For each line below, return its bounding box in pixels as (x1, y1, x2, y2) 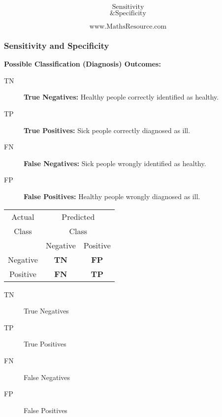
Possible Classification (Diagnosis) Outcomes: (4, 59, 161, 69)
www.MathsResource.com (89, 23, 167, 30)
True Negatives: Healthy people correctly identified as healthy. (24, 92, 219, 102)
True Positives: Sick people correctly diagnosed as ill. (24, 125, 190, 135)
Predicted (62, 210, 95, 222)
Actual (11, 210, 34, 222)
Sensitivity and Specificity (4, 39, 109, 51)
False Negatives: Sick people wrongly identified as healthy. (24, 158, 206, 168)
